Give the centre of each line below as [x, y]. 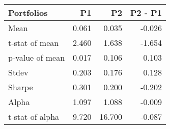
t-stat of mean [34, 43]
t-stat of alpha [34, 117]
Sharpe [21, 87]
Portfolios [28, 12]
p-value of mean [37, 57]
